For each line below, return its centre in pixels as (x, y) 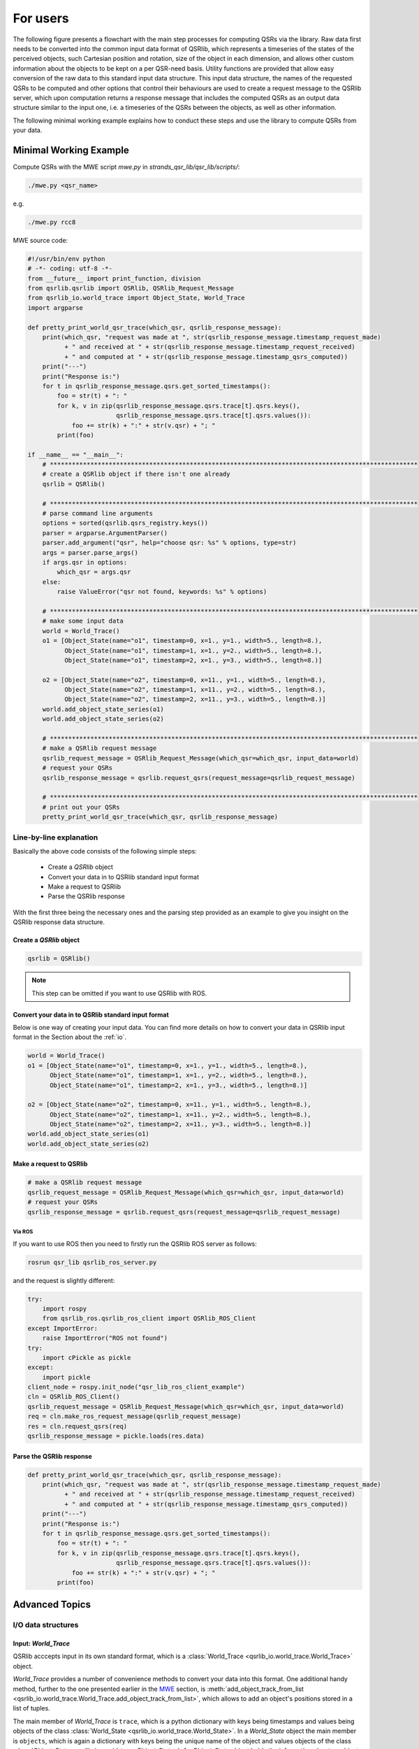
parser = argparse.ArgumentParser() (105, 533)
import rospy (65, 1309)
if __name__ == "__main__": (75, 454)
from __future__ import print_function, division (114, 278)
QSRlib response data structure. (59, 922)
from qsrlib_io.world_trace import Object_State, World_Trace (136, 298)
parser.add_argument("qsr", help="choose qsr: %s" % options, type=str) (169, 543)
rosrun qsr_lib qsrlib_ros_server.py (92, 1262)
